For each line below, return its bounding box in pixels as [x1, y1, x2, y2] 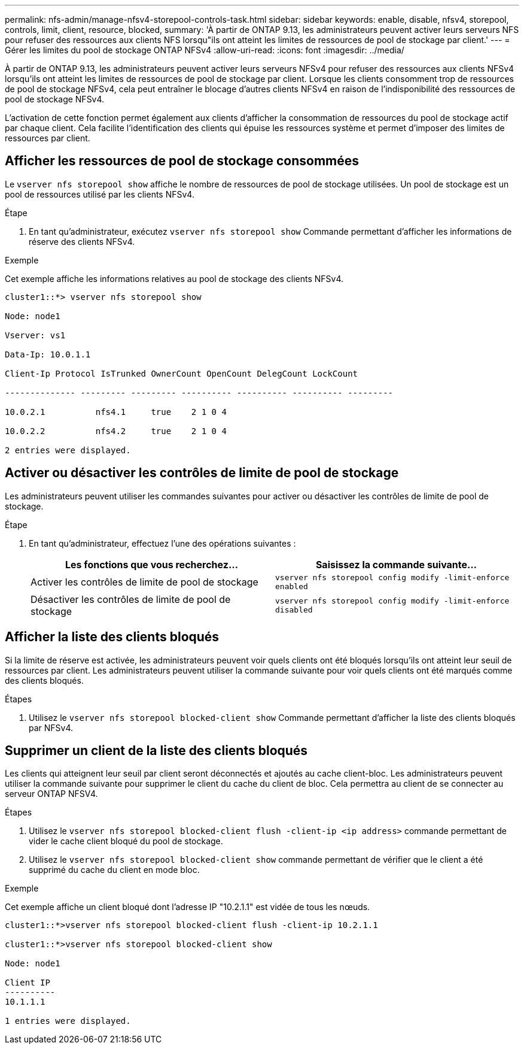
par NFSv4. [29, 722, 74, 733]
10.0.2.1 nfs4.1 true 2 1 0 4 [5, 407, 227, 417]
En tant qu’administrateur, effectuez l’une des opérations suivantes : [29, 538, 296, 548]
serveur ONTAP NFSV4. [5, 789, 98, 799]
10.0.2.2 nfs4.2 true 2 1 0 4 [5, 426, 227, 436]
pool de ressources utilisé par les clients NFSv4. [5, 189, 194, 199]
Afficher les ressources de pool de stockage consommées [5, 153, 360, 169]
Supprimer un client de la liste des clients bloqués [5, 742, 308, 758]
